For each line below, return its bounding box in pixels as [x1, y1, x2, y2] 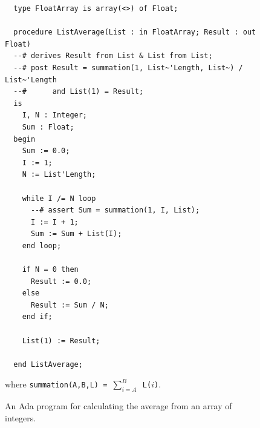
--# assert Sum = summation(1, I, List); [30, 206, 200, 215]
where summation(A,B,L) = [5, 378, 108, 390]
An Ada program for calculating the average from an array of [5, 400, 232, 412]
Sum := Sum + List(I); [30, 229, 122, 239]
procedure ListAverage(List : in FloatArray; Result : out [13, 28, 256, 37]
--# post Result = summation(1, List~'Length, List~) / [13, 63, 243, 72]
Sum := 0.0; [22, 147, 70, 156]
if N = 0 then [22, 265, 79, 274]
